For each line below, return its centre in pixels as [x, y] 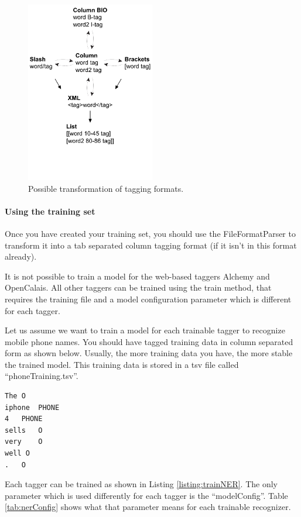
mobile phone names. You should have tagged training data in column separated [149, 341]
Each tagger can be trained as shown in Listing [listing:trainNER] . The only [141, 484]
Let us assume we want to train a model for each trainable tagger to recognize [145, 330]
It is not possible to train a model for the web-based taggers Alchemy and [137, 276]
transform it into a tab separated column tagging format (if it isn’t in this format [151, 245]
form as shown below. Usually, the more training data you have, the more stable [149, 353]
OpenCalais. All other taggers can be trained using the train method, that [138, 287]
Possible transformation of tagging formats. [106, 188]
